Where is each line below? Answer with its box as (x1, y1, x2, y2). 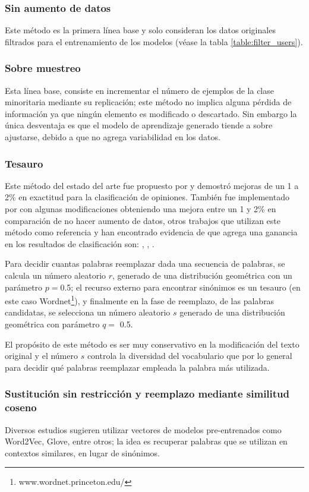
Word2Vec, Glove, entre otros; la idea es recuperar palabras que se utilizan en (5, 435, 288, 447)
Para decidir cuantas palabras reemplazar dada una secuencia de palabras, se (5, 257, 285, 270)
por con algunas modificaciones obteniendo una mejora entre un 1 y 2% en (5, 203, 276, 215)
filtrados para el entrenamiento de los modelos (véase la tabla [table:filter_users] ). (5, 35, 303, 48)
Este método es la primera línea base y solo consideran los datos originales (5, 24, 276, 36)
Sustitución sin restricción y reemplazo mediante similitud (5, 386, 290, 401)
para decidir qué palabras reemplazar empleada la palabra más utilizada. (5, 361, 270, 373)
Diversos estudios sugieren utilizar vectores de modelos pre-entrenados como (5, 423, 282, 436)
